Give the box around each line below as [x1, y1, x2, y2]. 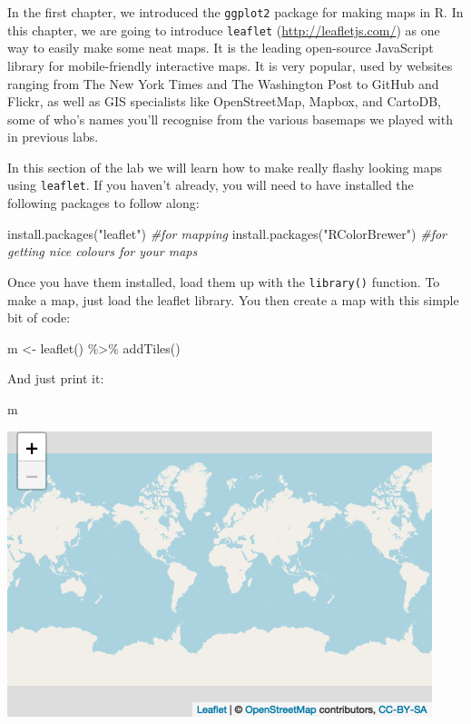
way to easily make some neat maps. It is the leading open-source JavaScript [7, 38, 434, 57]
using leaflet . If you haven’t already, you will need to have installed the [7, 175, 414, 194]
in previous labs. [7, 127, 99, 146]
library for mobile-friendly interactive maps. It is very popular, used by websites [7, 55, 453, 74]
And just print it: [7, 369, 104, 388]
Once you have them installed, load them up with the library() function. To [7, 272, 440, 291]
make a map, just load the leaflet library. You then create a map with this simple [7, 290, 459, 309]
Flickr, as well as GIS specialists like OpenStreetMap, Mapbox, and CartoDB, [7, 92, 441, 111]
